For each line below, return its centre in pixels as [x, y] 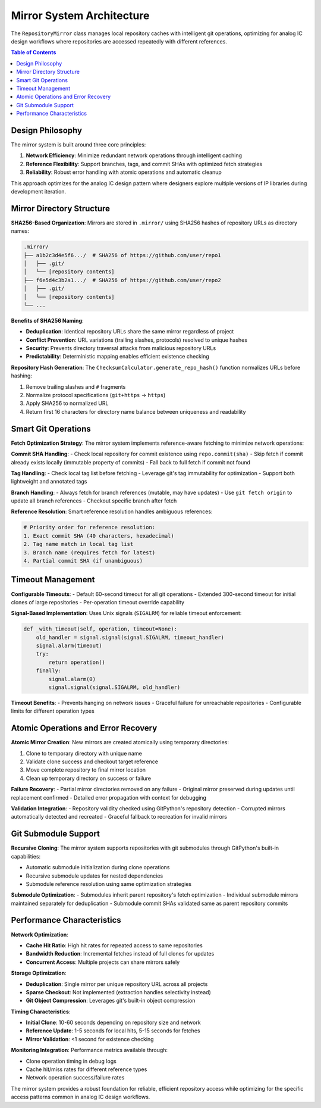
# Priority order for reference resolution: [89, 528]
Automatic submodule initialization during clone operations [98, 867]
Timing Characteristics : [41, 1012]
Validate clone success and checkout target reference [92, 761]
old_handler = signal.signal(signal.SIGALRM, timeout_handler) [130, 637]
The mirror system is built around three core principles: [78, 144]
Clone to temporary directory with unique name [84, 753]
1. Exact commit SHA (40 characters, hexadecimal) [99, 536]
